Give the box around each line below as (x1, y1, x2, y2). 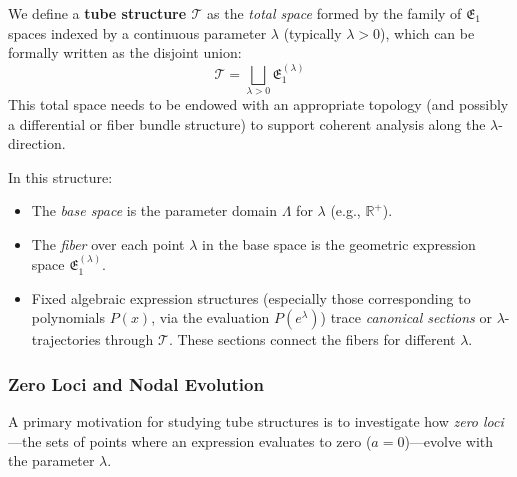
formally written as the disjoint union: (8, 42, 242, 63)
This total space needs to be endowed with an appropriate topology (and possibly (8, 93, 509, 114)
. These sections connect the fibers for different (168, 329, 456, 350)
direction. (8, 133, 66, 154)
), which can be (380, 22, 475, 43)
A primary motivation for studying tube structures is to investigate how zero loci (8, 411, 504, 432)
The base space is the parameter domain (31, 200, 278, 221)
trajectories (31, 329, 101, 350)
